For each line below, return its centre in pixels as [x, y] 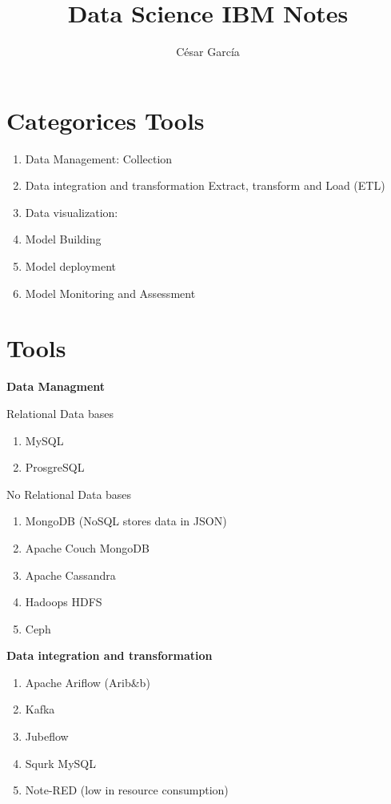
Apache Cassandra [70, 575]
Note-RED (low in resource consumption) [127, 790]
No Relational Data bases [69, 494]
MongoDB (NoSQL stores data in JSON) [126, 521]
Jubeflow [47, 736]
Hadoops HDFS [64, 602]
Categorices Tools [106, 120]
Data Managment [56, 386]
